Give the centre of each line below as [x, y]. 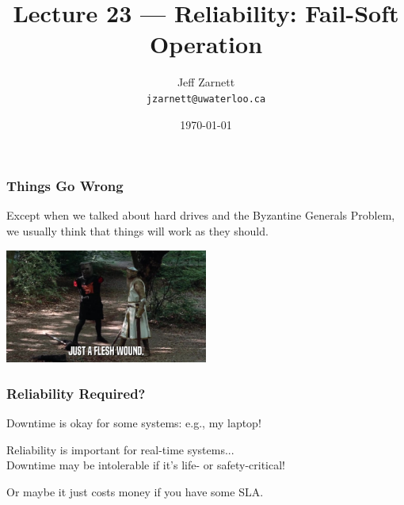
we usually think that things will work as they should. [137, 231]
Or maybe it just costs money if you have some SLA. [135, 492]
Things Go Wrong [65, 186]
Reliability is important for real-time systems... [120, 449]
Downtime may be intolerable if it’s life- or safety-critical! [146, 465]
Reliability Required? [76, 393]
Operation [206, 44]
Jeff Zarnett [206, 82]
